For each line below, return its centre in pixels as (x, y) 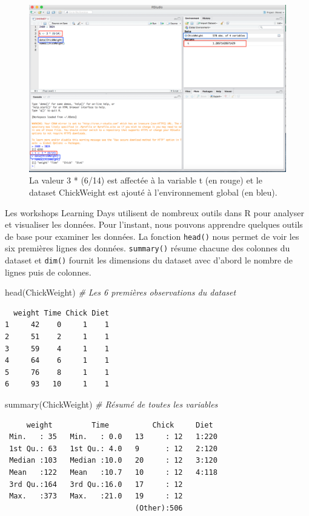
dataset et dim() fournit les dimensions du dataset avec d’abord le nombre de (149, 260)
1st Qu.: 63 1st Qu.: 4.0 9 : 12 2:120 (113, 448)
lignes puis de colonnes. (48, 272)
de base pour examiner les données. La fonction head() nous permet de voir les (152, 236)
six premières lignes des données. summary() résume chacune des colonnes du (148, 248)
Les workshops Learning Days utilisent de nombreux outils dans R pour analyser (154, 212)
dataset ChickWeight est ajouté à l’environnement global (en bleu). (153, 192)
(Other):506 (159, 508)
